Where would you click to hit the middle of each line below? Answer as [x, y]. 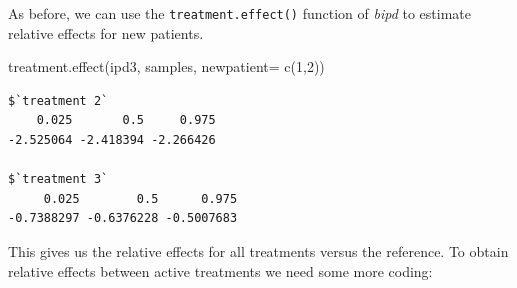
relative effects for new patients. [106, 32]
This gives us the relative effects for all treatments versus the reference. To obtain [258, 251]
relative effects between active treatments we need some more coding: [220, 270]
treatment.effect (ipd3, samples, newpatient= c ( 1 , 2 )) [166, 66]
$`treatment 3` [58, 179]
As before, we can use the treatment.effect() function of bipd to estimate [239, 13]
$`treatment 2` [58, 100]
